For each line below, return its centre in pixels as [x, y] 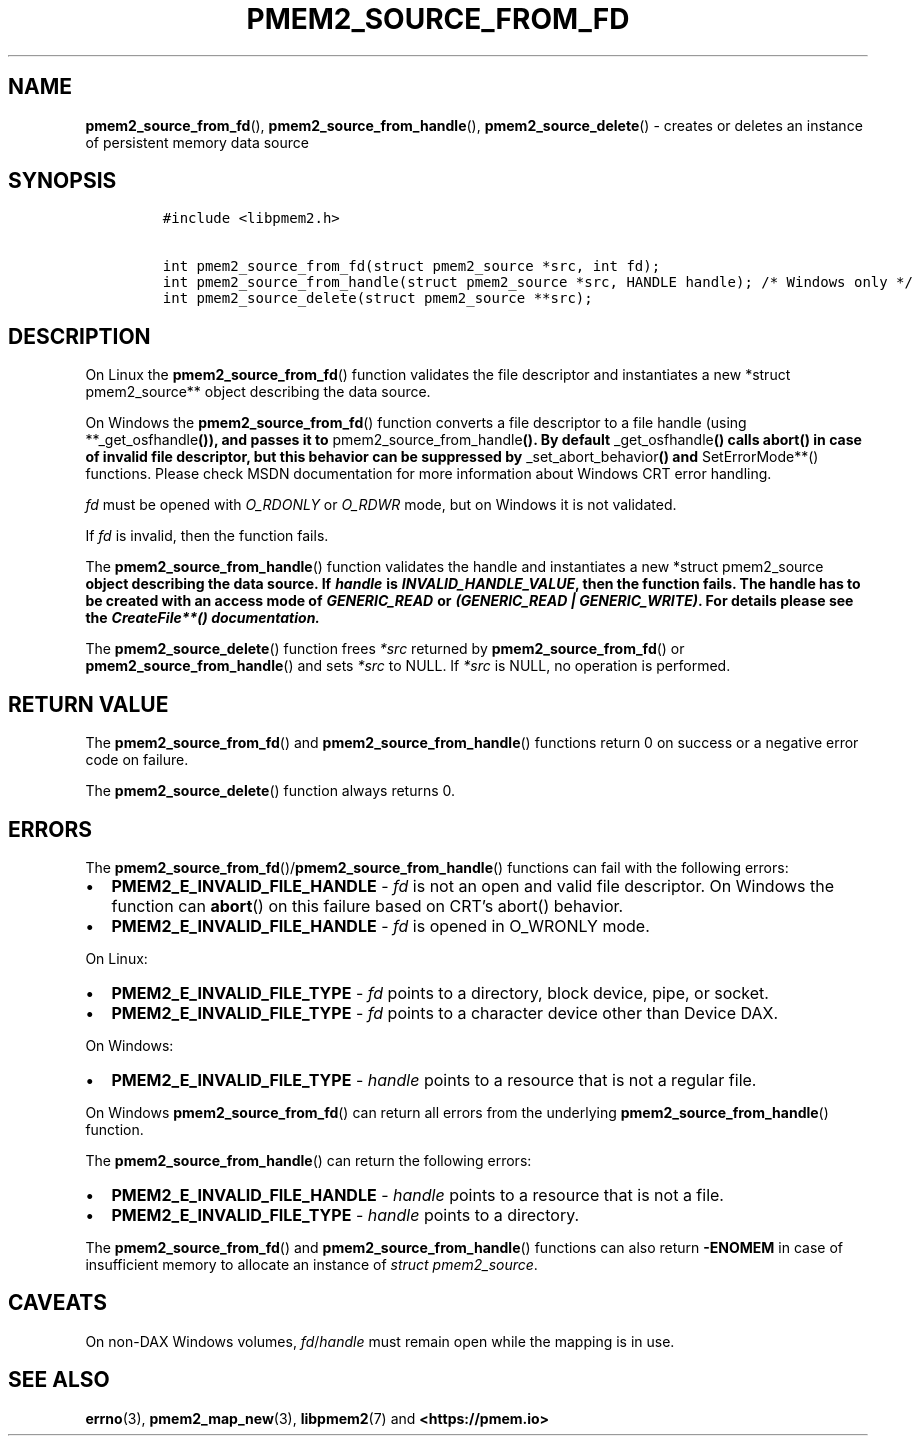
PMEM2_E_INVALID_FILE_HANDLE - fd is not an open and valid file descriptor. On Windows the [473, 885]
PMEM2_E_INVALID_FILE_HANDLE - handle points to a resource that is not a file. [417, 1194]
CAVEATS [57, 1303]
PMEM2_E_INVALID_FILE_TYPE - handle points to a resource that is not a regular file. [434, 1079]
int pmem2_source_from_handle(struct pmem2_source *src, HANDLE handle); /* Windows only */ [537, 282]
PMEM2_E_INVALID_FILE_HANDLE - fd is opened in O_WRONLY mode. [380, 925]
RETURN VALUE [88, 704]
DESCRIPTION [79, 336]
